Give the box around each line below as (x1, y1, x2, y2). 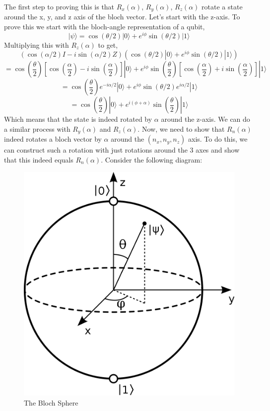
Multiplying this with (4, 39, 69, 50)
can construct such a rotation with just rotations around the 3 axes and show (4, 145, 240, 155)
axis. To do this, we (188, 134, 248, 144)
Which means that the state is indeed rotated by (4, 114, 152, 124)
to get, (98, 39, 118, 50)
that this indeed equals (4, 154, 73, 164)
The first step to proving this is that (4, 1, 115, 11)
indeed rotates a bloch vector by (4, 134, 102, 144)
